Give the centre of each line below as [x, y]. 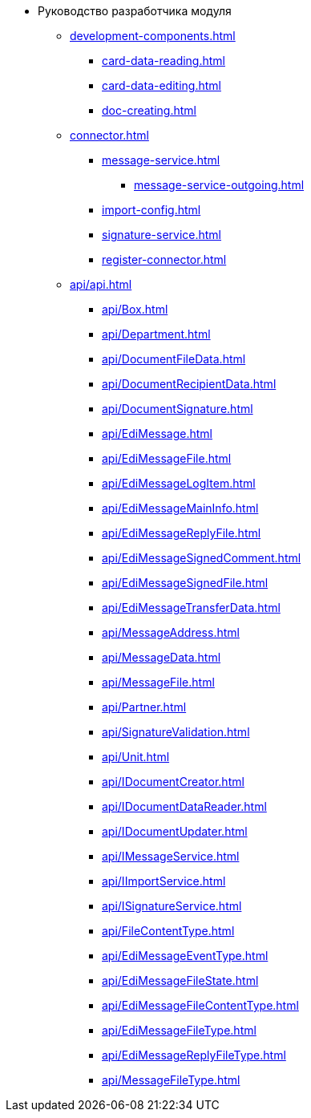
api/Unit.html [136, 757]
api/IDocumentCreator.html [173, 782]
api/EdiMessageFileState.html [180, 980]
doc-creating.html [149, 110]
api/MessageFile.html [158, 682]
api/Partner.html [144, 707]
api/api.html [101, 284]
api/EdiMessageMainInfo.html [180, 508]
